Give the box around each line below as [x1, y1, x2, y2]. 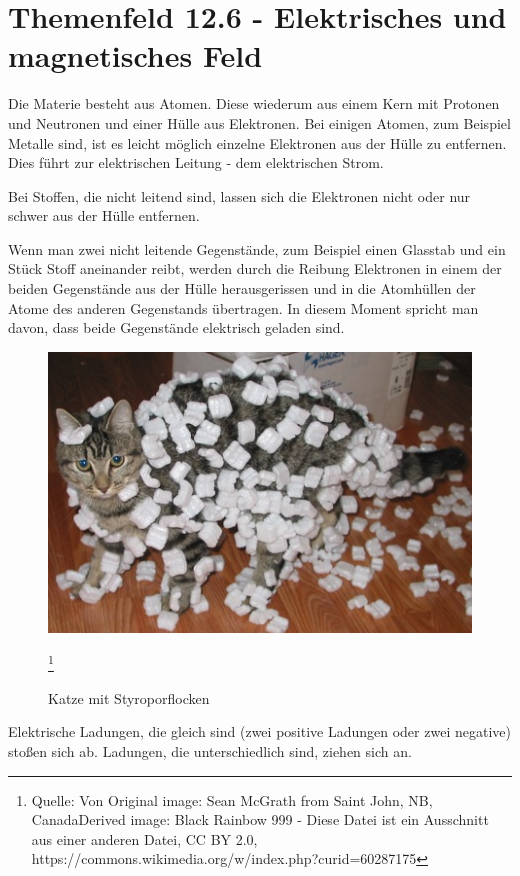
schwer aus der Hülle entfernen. [8, 205, 200, 226]
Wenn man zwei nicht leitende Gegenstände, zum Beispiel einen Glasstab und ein [8, 238, 506, 259]
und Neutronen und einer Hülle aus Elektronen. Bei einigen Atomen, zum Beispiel [8, 112, 511, 133]
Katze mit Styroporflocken [48, 687, 210, 708]
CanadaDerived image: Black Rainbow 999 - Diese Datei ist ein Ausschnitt [31, 809, 489, 830]
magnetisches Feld [8, 35, 263, 76]
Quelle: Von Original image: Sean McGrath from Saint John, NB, [31, 789, 433, 810]
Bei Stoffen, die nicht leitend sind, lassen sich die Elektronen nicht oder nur [8, 185, 471, 206]
